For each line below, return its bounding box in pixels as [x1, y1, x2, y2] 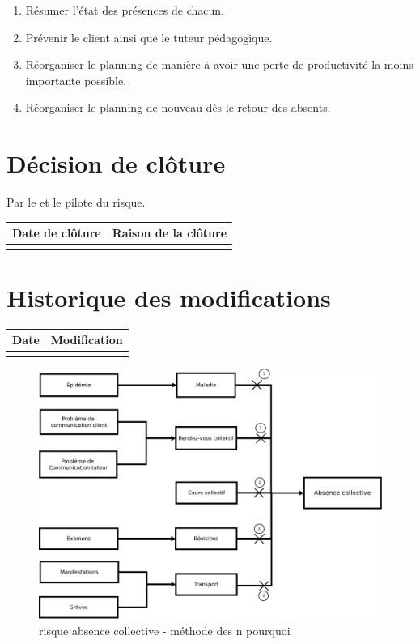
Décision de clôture [6, 147, 226, 180]
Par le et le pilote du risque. [6, 194, 146, 211]
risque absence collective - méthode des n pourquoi [39, 621, 291, 638]
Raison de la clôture [112, 224, 227, 241]
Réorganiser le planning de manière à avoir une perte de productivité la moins [25, 56, 414, 73]
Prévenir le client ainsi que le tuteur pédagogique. [25, 28, 273, 45]
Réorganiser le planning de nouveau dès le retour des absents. [25, 99, 331, 116]
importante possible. [25, 71, 127, 88]
